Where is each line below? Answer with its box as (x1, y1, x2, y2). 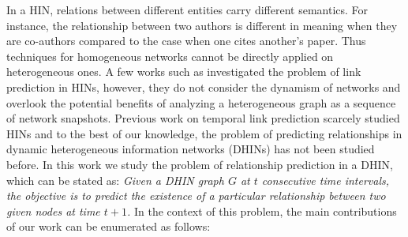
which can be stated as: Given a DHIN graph (6, 171, 224, 188)
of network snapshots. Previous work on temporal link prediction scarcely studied (6, 110, 400, 126)
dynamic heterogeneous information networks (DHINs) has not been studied (6, 141, 375, 157)
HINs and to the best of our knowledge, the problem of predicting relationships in (6, 125, 402, 141)
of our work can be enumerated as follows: (6, 218, 211, 235)
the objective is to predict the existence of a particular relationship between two (6, 187, 386, 204)
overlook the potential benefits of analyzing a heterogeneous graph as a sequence (6, 94, 396, 111)
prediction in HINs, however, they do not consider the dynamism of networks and (6, 78, 401, 95)
